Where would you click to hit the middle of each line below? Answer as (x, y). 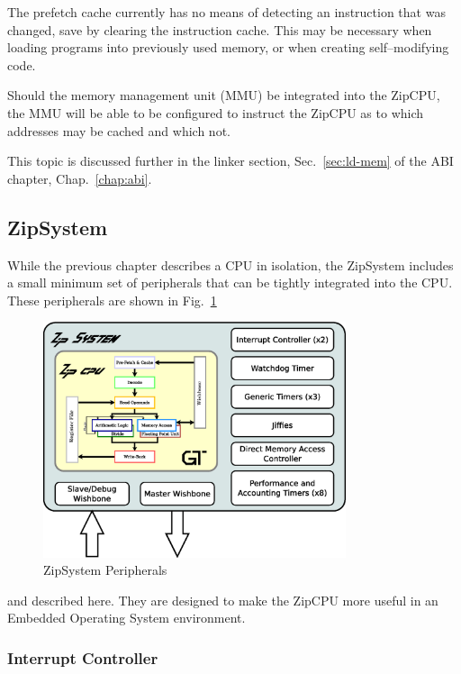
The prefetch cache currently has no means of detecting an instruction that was (226, 12)
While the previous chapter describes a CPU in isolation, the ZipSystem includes (230, 264)
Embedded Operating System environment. (127, 618)
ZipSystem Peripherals (105, 570)
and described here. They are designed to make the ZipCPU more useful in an (223, 600)
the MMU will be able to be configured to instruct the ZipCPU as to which (216, 112)
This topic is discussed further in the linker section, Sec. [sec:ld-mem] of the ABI (230, 161)
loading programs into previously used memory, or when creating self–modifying (228, 47)
